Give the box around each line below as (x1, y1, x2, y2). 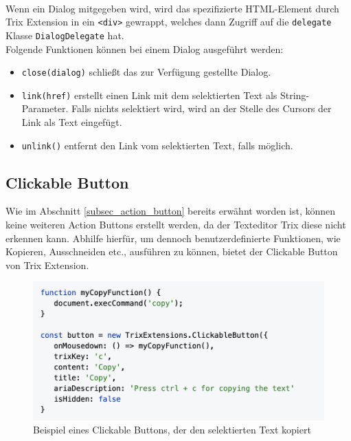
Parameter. (21, 101, 69, 116)
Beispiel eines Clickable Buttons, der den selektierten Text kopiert (33, 422, 311, 437)
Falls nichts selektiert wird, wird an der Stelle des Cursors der (71, 101, 332, 116)
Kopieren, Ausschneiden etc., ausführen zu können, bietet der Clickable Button (5, 244, 338, 259)
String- (280, 87, 310, 102)
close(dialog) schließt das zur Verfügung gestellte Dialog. (21, 65, 271, 79)
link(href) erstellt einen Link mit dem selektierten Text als (21, 87, 278, 102)
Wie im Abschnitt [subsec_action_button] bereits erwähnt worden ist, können (5, 204, 336, 218)
